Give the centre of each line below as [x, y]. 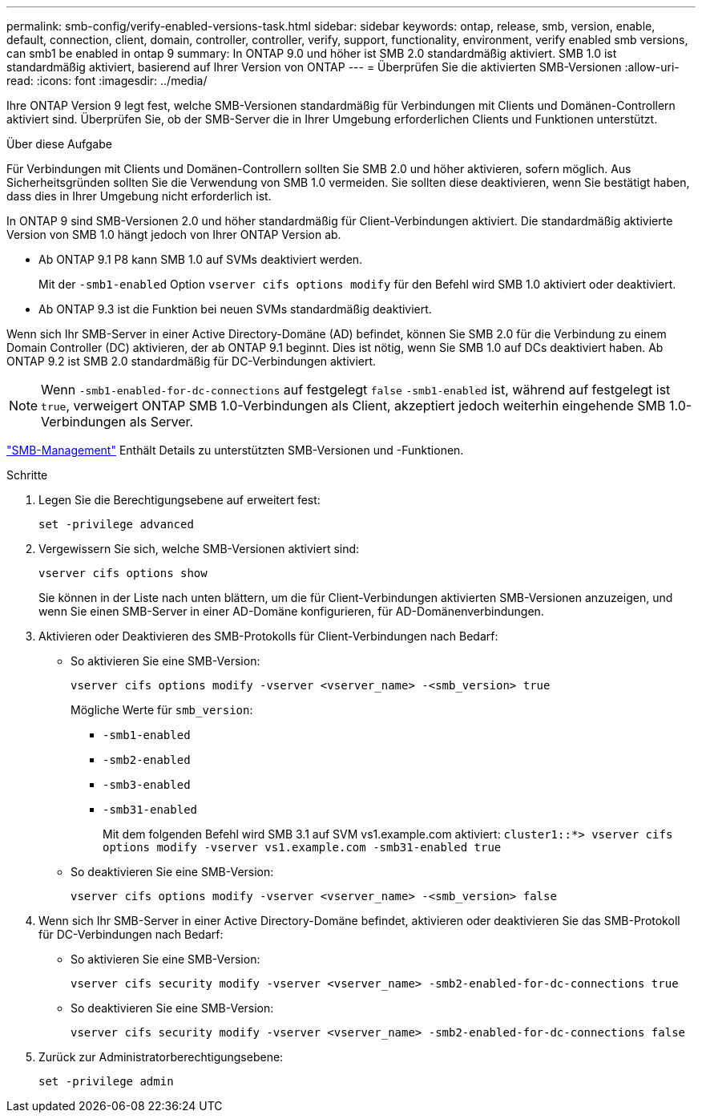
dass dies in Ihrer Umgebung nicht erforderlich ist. [139, 196]
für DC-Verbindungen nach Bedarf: [131, 934]
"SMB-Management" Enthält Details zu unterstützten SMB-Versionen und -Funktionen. [235, 450]
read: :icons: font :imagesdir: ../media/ [107, 81]
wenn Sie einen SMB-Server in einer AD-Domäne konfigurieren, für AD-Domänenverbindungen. [291, 611]
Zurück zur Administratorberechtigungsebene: [161, 1057]
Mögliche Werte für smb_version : [162, 710]
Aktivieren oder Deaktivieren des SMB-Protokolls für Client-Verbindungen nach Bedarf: [268, 636]
